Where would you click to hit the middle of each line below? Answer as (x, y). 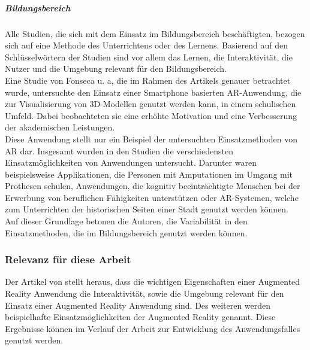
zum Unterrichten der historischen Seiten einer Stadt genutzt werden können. (147, 209)
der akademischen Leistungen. (60, 127)
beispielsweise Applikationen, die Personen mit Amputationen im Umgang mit (149, 174)
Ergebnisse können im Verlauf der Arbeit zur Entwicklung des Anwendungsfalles (153, 328)
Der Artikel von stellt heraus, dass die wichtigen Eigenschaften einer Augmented (153, 281)
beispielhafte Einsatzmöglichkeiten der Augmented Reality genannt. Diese (140, 317)
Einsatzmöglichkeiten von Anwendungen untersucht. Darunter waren (131, 162)
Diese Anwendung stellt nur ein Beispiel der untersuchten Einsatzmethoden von (151, 139)
